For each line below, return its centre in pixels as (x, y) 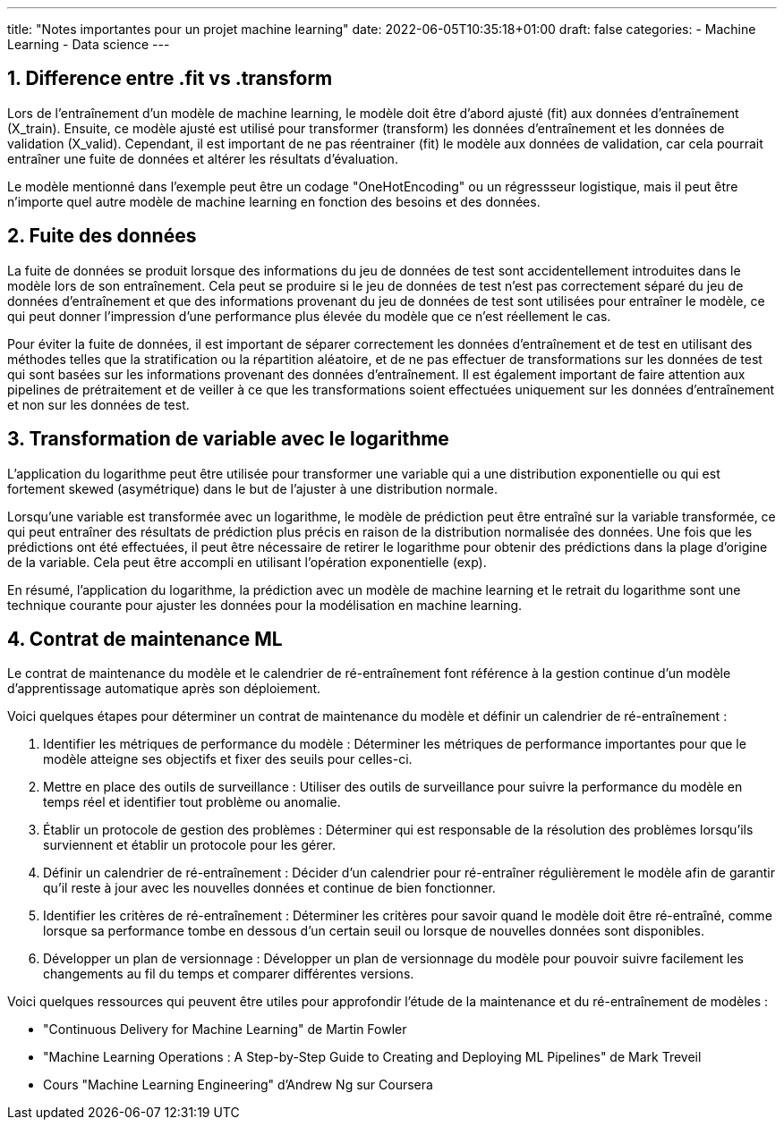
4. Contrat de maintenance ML (145, 639)
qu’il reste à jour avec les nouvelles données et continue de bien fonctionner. (269, 888)
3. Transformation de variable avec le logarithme (228, 439)
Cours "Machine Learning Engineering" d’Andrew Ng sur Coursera (238, 1085)
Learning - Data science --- (89, 44)
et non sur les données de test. (98, 404)
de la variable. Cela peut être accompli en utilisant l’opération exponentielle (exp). (247, 562)
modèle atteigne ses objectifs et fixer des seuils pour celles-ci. (228, 759)
